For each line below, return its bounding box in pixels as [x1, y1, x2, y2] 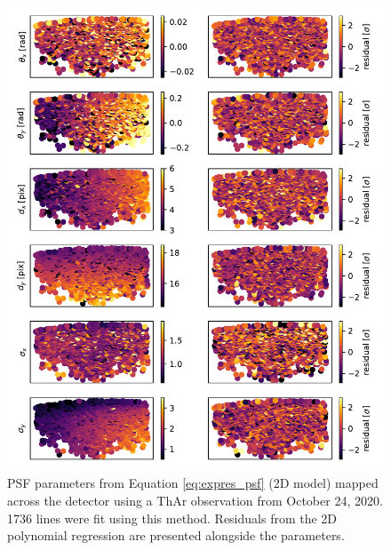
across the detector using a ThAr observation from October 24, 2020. [7, 491, 383, 510]
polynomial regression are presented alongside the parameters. [7, 526, 345, 545]
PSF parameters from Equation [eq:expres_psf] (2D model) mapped [7, 474, 379, 492]
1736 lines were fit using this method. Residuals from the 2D [7, 508, 338, 527]
